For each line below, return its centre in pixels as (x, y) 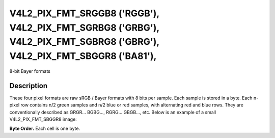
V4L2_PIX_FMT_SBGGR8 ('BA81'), (83, 56)
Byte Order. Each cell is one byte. (45, 129)
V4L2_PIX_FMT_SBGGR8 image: (43, 119)
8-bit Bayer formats (30, 71)
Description (29, 86)
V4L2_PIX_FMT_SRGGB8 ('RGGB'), (85, 13)
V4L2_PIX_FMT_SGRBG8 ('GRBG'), (85, 27)
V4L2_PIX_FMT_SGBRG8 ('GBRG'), (85, 42)
